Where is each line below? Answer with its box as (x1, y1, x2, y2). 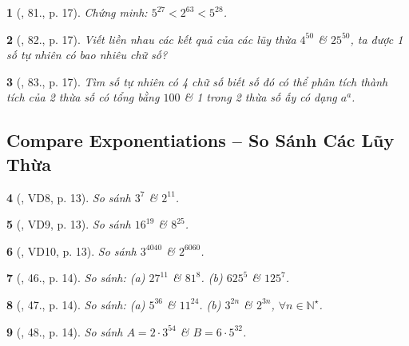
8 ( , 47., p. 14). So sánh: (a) (6, 296, 145, 312)
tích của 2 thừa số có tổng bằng (6, 89, 160, 105)
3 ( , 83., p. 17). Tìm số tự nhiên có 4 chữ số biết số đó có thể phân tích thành (6, 73, 388, 89)
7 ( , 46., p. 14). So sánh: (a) (6, 269, 145, 286)
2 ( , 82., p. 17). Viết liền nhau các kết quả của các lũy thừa (6, 30, 296, 47)
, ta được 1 (350, 30, 403, 47)
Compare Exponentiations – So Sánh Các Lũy (6, 128, 395, 153)
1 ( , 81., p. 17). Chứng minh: (6, 4, 148, 20)
